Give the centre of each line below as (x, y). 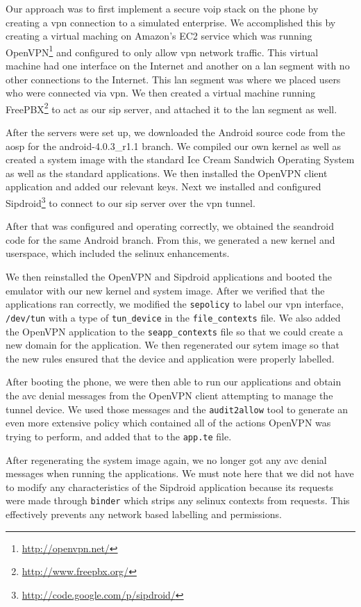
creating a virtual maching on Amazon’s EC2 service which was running (159, 36)
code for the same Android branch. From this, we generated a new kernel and (170, 239)
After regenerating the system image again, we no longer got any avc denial (166, 459)
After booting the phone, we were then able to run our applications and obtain (174, 382)
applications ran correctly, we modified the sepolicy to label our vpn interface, (175, 304)
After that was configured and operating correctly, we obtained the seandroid (170, 226)
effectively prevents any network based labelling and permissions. (144, 514)
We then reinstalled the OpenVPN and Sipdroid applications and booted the (169, 277)
